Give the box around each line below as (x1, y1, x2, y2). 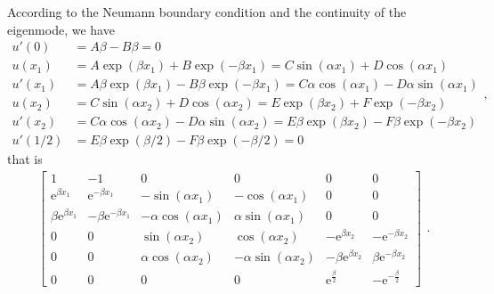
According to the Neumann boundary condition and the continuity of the (7, 3, 407, 20)
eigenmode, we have (7, 20, 115, 38)
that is (7, 150, 43, 168)
